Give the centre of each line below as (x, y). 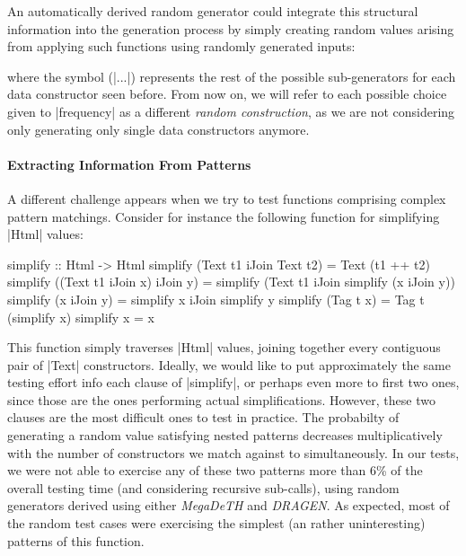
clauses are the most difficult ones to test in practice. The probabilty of (203, 417)
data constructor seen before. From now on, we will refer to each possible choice (227, 94)
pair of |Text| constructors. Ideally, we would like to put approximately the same (229, 364)
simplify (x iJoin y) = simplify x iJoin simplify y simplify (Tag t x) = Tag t (216, 299)
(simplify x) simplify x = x (81, 317)
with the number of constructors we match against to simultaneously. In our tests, (233, 452)
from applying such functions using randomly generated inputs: (181, 46)
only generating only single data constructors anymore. (158, 129)
